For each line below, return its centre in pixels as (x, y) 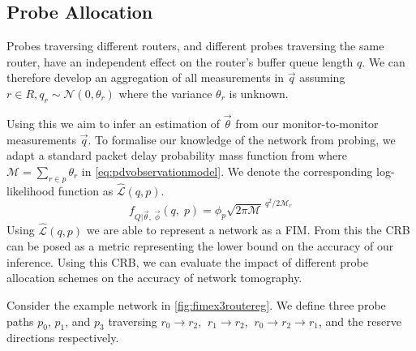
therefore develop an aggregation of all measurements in (146, 77)
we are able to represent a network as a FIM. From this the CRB (248, 230)
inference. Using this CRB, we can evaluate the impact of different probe (187, 261)
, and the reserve (360, 321)
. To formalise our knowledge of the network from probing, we (242, 139)
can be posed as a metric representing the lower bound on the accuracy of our (200, 246)
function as (86, 190)
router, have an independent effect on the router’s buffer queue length (180, 61)
